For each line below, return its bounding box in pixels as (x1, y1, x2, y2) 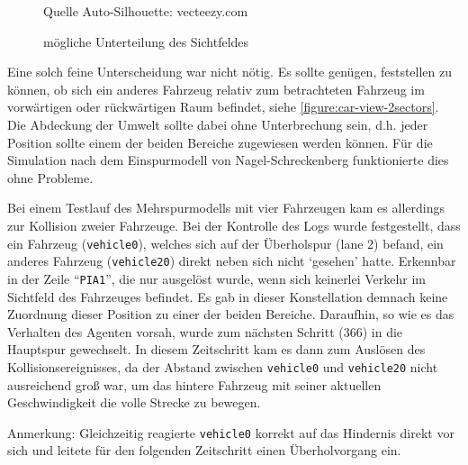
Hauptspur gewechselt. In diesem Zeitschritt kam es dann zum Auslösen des (7, 340, 426, 359)
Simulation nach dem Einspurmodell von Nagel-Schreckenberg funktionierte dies (7, 150, 449, 169)
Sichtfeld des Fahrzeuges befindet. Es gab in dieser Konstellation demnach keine (7, 287, 448, 305)
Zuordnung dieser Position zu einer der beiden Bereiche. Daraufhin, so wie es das (7, 305, 454, 324)
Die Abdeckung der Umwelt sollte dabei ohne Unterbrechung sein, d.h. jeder (7, 114, 428, 133)
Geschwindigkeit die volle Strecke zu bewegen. (7, 393, 261, 412)
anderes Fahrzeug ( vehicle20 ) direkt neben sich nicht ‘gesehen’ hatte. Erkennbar (7, 251, 456, 270)
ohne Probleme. (7, 168, 94, 187)
